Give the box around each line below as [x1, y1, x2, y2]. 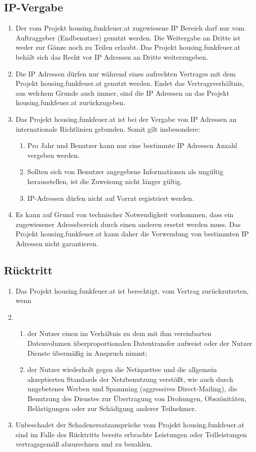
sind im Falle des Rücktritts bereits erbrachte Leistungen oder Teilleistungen [15, 429, 247, 439]
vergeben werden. [27, 150, 80, 160]
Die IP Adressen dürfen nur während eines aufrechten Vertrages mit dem [15, 68, 236, 78]
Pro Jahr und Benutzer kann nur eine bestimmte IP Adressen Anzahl [27, 140, 237, 151]
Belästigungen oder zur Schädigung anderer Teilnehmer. [27, 403, 197, 413]
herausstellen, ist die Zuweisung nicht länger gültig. [27, 176, 183, 186]
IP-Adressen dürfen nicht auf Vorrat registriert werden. [27, 192, 194, 203]
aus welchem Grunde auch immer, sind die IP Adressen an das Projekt [15, 87, 229, 98]
